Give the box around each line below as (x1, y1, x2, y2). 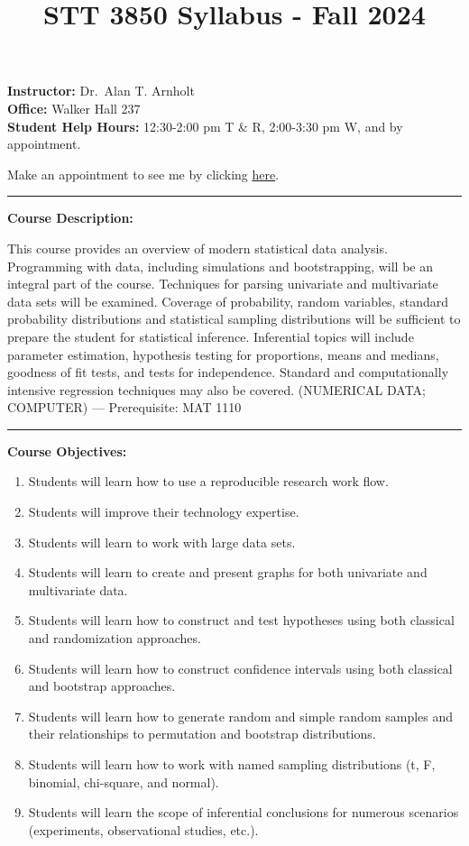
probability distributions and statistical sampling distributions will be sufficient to (7, 309, 461, 328)
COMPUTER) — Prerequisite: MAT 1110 (7, 398, 242, 417)
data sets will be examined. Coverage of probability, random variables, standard (7, 291, 448, 310)
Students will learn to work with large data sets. (28, 532, 296, 551)
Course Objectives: (7, 441, 127, 460)
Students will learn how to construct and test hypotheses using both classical (28, 611, 455, 630)
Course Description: (7, 208, 133, 227)
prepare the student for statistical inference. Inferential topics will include (7, 326, 414, 345)
